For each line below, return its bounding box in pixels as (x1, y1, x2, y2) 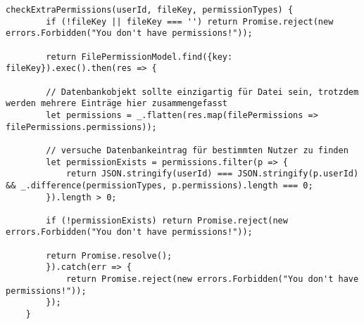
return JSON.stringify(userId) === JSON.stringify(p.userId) (65, 169, 359, 179)
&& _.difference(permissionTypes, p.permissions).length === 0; (6, 180, 313, 190)
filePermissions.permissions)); (6, 122, 157, 132)
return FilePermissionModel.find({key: (46, 51, 233, 62)
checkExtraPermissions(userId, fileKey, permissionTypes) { (6, 5, 294, 15)
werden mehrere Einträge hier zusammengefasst (6, 98, 227, 109)
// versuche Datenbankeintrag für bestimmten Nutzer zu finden (46, 145, 349, 155)
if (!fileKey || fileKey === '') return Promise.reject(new (46, 16, 334, 27)
